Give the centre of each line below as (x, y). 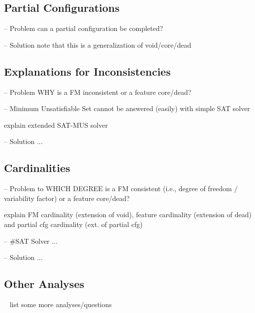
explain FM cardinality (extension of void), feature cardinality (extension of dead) (128, 214)
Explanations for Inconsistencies (87, 71)
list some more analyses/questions (61, 304)
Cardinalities (37, 168)
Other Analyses (44, 284)
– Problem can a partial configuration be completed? (84, 28)
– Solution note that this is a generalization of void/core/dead (98, 44)
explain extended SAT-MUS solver (56, 125)
